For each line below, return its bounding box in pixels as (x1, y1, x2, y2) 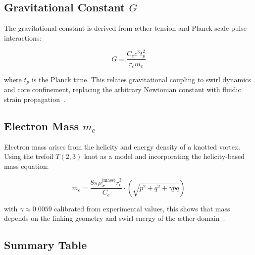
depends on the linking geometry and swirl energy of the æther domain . (4, 213, 225, 223)
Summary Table (4, 237, 87, 253)
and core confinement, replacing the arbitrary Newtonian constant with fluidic (4, 84, 241, 95)
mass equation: (4, 160, 49, 171)
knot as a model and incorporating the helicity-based (84, 151, 245, 161)
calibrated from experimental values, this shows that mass (54, 203, 230, 213)
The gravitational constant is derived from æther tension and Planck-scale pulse (4, 23, 247, 33)
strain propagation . (4, 94, 65, 104)
